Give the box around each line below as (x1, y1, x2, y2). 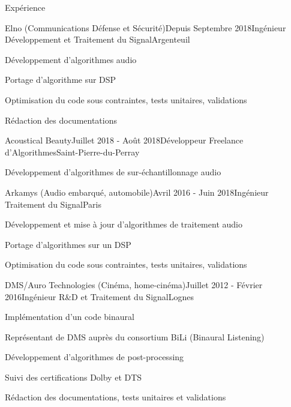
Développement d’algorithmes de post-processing (5, 351, 184, 363)
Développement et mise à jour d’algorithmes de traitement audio (5, 218, 242, 231)
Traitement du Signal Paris (5, 197, 101, 210)
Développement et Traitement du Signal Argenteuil (5, 33, 190, 46)
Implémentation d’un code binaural (5, 310, 134, 323)
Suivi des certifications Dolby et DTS (5, 370, 142, 383)
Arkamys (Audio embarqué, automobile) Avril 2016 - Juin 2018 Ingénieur (5, 185, 269, 198)
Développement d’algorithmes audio (5, 53, 137, 65)
